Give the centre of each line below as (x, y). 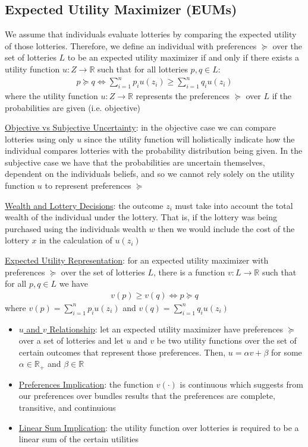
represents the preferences (183, 95)
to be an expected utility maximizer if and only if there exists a (183, 57)
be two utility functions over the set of (227, 340)
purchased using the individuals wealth (76, 228)
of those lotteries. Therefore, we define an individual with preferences (131, 45)
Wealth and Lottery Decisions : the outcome (84, 205)
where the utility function (51, 95)
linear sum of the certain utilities (79, 439)
